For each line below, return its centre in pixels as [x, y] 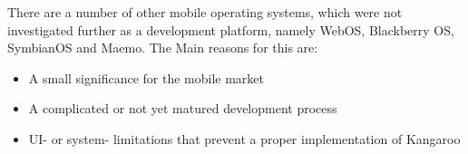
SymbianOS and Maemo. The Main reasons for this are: [163, 48]
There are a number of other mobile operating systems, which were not [205, 12]
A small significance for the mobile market [146, 77]
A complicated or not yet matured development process [183, 108]
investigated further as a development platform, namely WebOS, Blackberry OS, [231, 29]
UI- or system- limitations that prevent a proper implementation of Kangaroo [244, 138]
